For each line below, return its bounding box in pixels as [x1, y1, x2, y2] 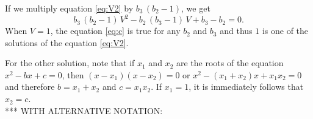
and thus [220, 24, 253, 37]
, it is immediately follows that [189, 80, 304, 93]
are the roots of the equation [176, 56, 284, 69]
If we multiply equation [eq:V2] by [5, 2, 134, 14]
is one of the [262, 24, 309, 37]
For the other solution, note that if [5, 56, 135, 69]
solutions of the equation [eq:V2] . [5, 36, 129, 49]
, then [62, 68, 84, 81]
